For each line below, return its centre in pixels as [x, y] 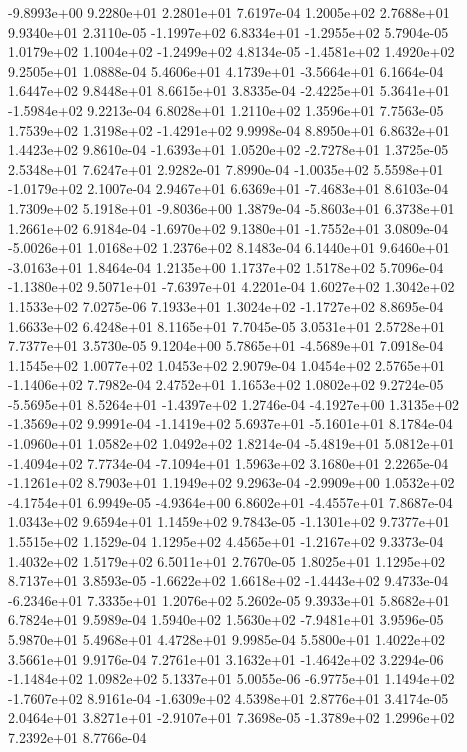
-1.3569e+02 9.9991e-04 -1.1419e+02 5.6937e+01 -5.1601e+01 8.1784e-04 [230, 423]
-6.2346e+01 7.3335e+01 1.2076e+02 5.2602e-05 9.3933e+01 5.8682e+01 [229, 599]
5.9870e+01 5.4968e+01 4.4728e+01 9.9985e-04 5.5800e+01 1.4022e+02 [227, 639]
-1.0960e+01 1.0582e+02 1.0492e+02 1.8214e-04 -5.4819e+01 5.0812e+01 [231, 443]
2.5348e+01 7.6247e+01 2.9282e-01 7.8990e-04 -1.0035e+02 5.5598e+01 [226, 168]
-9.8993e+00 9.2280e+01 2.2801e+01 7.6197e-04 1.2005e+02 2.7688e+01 [229, 12]
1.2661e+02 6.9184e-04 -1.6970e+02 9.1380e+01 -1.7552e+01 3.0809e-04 [228, 227]
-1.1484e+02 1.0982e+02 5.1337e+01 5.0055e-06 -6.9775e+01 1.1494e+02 [231, 678]
